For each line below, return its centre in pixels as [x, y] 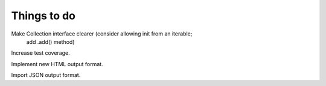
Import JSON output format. [46, 75]
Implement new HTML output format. [57, 64]
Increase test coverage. [41, 53]
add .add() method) [50, 41]
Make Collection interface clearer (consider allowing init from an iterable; [102, 34]
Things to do [43, 16]
